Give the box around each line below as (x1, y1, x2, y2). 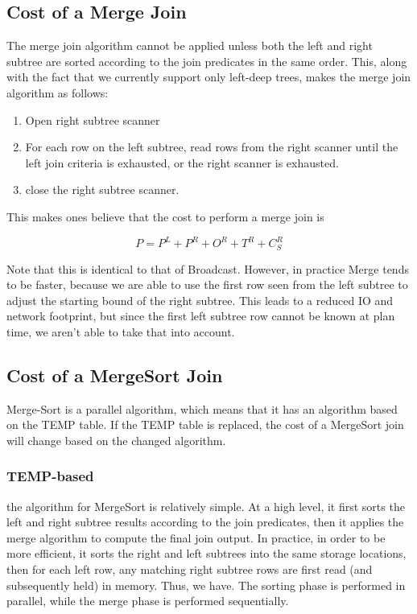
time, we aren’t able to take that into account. (6, 323, 235, 340)
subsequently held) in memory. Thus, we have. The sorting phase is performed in (6, 576, 406, 593)
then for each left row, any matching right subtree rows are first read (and (6, 561, 373, 578)
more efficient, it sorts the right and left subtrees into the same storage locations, (6, 545, 407, 562)
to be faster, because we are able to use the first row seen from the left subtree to (6, 276, 408, 293)
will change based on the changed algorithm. (6, 431, 226, 448)
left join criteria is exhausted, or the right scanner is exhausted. (25, 154, 339, 171)
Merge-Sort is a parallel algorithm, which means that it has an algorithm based (6, 400, 398, 417)
